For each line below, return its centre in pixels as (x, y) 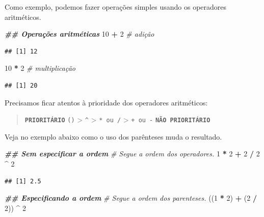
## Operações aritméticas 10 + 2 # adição (80, 34)
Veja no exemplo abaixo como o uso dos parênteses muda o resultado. (113, 136)
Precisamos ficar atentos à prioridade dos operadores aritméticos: (106, 102)
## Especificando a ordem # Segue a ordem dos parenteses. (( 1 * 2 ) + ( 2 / (131, 198)
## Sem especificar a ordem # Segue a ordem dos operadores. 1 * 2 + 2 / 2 (132, 154)
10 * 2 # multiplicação (40, 68)
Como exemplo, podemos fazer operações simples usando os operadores (116, 7)
